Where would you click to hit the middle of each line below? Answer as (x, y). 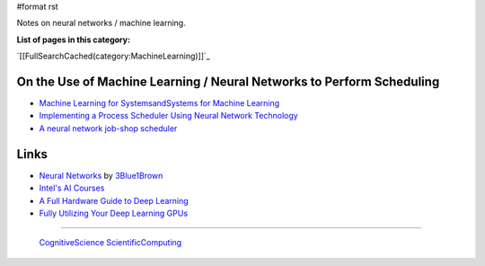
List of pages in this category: (73, 40)
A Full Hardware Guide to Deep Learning (114, 200)
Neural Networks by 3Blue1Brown (101, 175)
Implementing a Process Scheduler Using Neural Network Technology (168, 116)
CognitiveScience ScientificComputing (110, 243)
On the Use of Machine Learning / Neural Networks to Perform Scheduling (228, 81)
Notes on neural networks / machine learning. (101, 23)
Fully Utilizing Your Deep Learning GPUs (114, 213)
